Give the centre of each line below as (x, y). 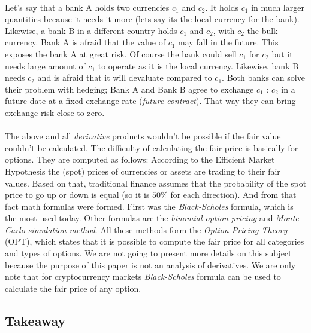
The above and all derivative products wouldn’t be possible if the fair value (143, 136)
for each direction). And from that (233, 195)
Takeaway (35, 320)
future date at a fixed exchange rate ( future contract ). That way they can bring (150, 101)
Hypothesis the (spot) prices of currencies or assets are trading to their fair (143, 171)
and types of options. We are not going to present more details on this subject (148, 253)
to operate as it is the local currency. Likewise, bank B (198, 65)
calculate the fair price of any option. (73, 288)
